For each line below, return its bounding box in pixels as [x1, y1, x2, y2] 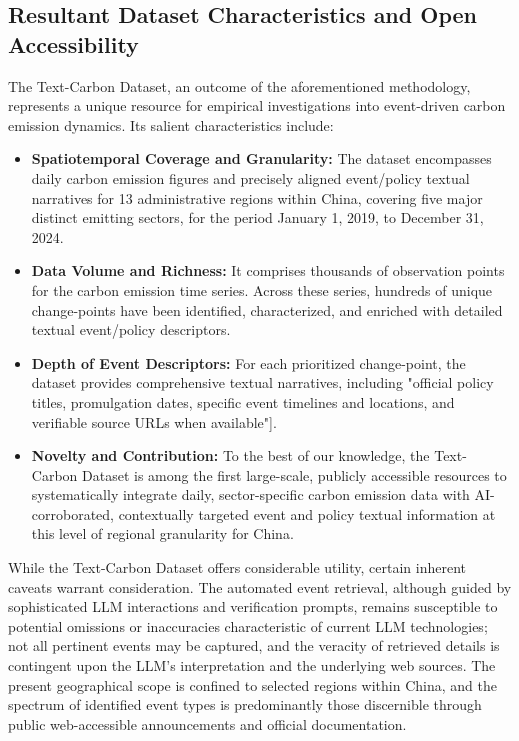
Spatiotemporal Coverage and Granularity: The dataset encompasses [31, 148, 492, 169]
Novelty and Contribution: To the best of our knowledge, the [31, 445, 430, 466]
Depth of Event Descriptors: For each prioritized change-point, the [31, 352, 466, 373]
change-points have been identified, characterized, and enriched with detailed [31, 299, 503, 320]
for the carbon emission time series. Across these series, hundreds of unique [31, 279, 493, 300]
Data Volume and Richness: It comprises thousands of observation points [31, 260, 505, 281]
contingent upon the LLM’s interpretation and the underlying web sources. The [8, 655, 496, 676]
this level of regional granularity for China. [31, 523, 294, 544]
